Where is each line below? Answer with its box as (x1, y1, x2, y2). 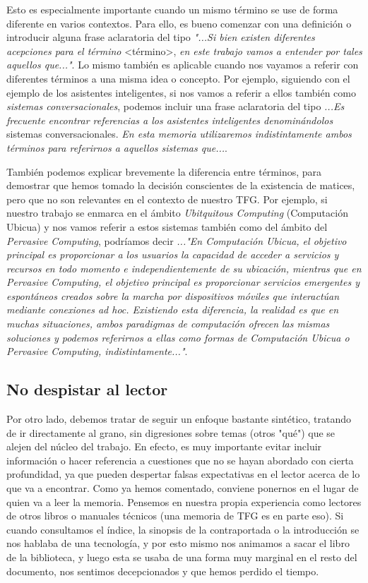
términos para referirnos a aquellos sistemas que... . (6, 140, 227, 155)
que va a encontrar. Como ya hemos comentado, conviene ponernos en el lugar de (6, 481, 359, 495)
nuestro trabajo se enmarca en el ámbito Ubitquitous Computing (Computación (6, 205, 348, 220)
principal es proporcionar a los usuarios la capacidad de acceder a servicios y (6, 247, 339, 262)
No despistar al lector (6, 378, 168, 400)
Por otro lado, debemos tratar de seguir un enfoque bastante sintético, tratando (6, 411, 352, 426)
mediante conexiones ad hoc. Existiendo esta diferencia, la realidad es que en (6, 302, 339, 317)
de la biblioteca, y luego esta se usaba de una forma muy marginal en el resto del (6, 549, 357, 564)
